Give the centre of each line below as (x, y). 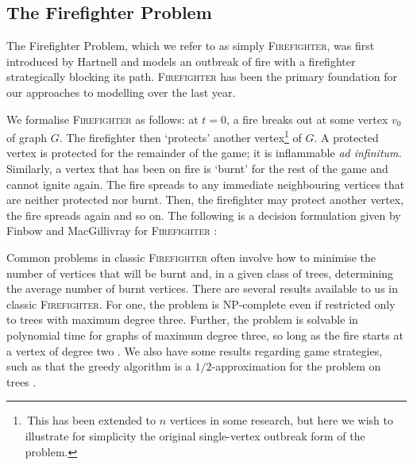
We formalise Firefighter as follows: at (102, 119)
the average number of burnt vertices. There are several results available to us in (202, 288)
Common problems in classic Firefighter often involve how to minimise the (191, 257)
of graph (27, 137)
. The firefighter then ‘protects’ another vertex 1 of (180, 136)
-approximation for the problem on (296, 366)
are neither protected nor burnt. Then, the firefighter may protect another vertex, (205, 200)
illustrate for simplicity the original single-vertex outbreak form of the (195, 435)
